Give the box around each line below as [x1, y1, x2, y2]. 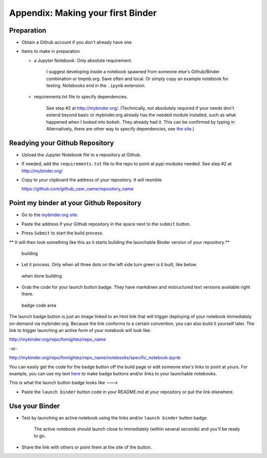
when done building [21, 273, 62, 279]
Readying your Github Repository [9, 138, 114, 147]
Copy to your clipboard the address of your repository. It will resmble [21, 177, 162, 183]
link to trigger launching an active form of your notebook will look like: [9, 327, 152, 333]
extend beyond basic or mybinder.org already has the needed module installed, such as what [46, 112, 236, 118]
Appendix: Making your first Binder [9, 7, 157, 18]
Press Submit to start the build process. [21, 230, 104, 236]
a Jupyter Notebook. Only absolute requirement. [34, 57, 133, 63]
